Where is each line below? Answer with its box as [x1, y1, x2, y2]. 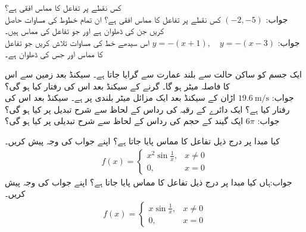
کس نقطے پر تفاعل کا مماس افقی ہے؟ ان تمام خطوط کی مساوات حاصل [5, 13, 221, 25]
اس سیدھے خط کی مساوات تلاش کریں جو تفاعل [5, 36, 149, 48]
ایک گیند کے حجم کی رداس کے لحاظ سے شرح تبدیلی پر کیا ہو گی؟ [5, 115, 243, 127]
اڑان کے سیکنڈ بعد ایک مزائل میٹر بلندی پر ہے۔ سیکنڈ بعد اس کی [5, 91, 236, 104]
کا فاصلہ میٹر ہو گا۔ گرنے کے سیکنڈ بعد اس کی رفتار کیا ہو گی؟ [5, 79, 230, 92]
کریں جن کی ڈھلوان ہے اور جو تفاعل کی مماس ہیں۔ [5, 24, 164, 37]
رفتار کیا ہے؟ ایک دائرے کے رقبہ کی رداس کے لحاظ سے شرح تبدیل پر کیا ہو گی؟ [5, 103, 290, 115]
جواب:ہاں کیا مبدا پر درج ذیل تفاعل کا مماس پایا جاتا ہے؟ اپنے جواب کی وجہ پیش [5, 175, 292, 188]
